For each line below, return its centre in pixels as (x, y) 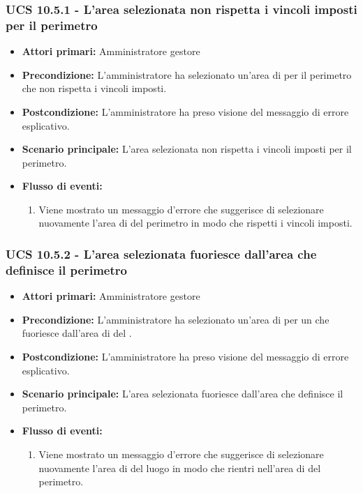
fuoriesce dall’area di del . (77, 333)
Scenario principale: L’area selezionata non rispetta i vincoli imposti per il (187, 149)
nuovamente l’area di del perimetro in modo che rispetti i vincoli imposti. (195, 223)
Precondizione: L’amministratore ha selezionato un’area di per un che (176, 319)
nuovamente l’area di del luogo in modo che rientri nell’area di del (180, 468)
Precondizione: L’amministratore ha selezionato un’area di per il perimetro (187, 74)
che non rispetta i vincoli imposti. (94, 88)
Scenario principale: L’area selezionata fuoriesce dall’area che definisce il (183, 394)
